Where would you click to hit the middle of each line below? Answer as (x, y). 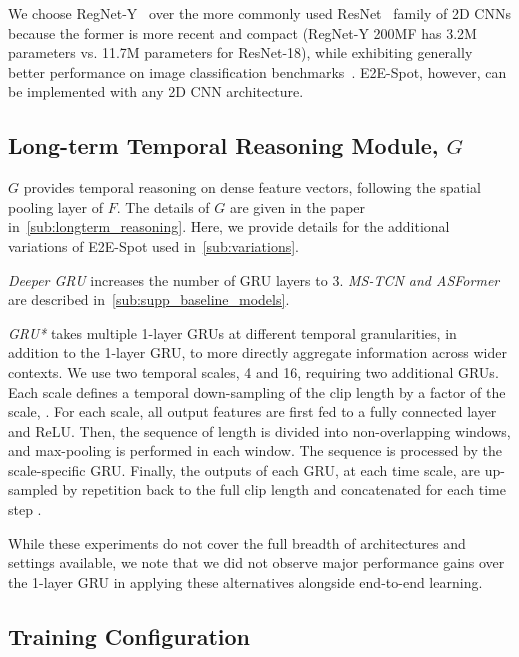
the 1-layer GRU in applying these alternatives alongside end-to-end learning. (245, 581)
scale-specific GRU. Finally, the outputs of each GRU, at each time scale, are (244, 469)
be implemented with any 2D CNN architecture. (156, 91)
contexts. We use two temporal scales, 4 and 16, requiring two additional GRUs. (253, 371)
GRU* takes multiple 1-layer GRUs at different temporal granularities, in (232, 332)
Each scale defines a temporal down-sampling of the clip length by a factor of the (257, 391)
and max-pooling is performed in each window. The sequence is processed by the (255, 450)
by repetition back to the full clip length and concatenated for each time (284, 489)
